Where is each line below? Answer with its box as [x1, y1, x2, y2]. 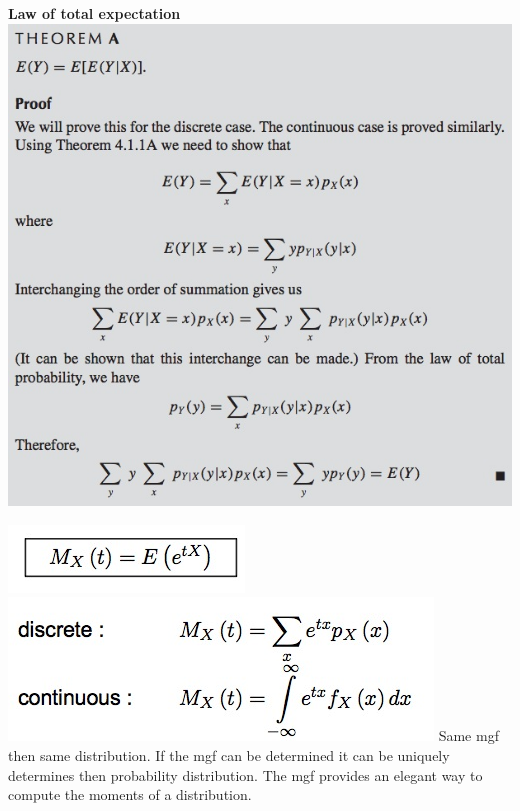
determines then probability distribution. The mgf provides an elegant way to [8, 764, 483, 785]
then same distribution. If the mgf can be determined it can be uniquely [8, 744, 450, 765]
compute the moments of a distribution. [8, 784, 252, 805]
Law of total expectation [8, 3, 181, 23]
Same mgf [438, 725, 499, 746]
